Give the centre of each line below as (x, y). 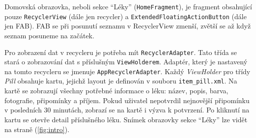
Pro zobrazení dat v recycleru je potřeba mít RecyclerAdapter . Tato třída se (121, 52)
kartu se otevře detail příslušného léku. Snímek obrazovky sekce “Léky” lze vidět (126, 119)
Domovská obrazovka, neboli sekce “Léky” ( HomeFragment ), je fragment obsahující (128, 6)
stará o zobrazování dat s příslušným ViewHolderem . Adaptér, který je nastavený (126, 62)
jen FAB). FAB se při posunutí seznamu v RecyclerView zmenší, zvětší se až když (128, 26)
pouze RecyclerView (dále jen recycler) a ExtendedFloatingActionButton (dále (126, 16)
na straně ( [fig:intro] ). (37, 129)
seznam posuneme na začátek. (49, 35)
